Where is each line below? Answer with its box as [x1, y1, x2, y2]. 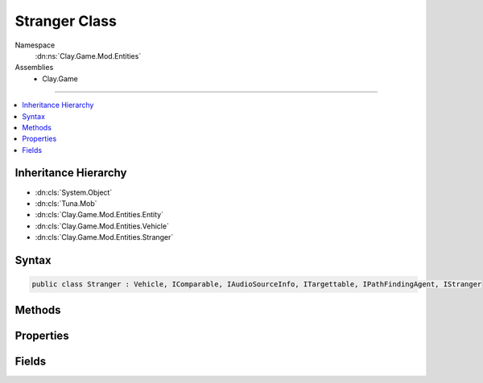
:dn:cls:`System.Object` [35, 187, 113, 197]
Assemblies [14, 63, 54, 72]
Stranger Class [14, 12, 117, 30]
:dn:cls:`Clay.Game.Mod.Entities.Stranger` [35, 233, 174, 242]
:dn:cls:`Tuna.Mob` [35, 198, 97, 208]
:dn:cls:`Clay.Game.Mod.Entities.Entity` [35, 210, 164, 220]
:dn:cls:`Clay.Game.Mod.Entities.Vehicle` [35, 221, 169, 231]
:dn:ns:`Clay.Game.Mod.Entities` [35, 51, 142, 60]
